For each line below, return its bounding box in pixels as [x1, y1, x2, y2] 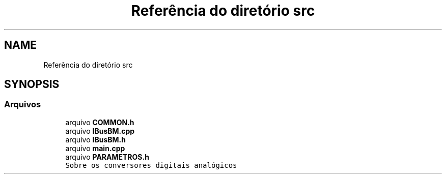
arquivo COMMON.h [65, 117, 134, 127]
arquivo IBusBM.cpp [65, 126, 135, 135]
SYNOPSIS [4, 78, 60, 91]
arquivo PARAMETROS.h [65, 152, 149, 161]
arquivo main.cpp [65, 143, 125, 153]
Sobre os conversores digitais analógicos [65, 161, 237, 169]
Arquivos [4, 99, 41, 110]
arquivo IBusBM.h [65, 135, 126, 144]
